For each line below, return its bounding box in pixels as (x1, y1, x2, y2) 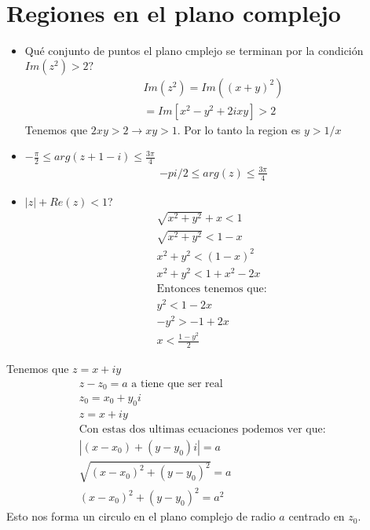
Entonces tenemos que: (156, 283, 267, 294)
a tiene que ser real (131, 378, 223, 389)
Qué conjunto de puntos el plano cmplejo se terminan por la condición (24, 42, 364, 59)
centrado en (288, 508, 345, 525)
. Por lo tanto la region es (177, 121, 301, 137)
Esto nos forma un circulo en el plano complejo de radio (6, 508, 276, 525)
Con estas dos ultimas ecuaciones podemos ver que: (79, 423, 326, 435)
